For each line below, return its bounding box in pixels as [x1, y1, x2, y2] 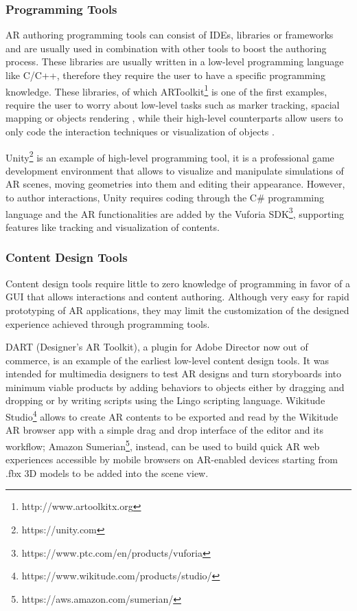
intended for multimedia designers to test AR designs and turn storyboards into [5, 366, 342, 381]
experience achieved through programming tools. [5, 316, 210, 331]
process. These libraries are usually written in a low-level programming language [5, 54, 344, 69]
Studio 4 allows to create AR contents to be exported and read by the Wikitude [5, 408, 338, 423]
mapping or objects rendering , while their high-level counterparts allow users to [5, 111, 343, 125]
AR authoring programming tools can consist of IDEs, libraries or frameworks [5, 27, 334, 42]
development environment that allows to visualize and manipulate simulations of [5, 163, 344, 177]
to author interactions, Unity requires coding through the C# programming [5, 190, 325, 205]
